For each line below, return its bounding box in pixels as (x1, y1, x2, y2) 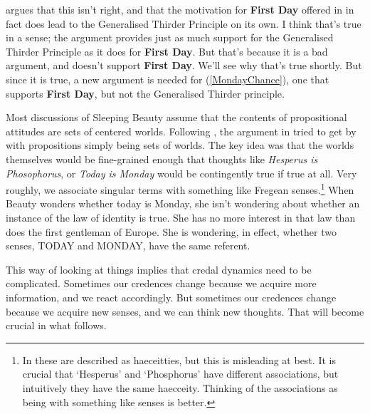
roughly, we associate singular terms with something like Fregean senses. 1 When (6, 180, 354, 197)
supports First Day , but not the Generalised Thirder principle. (6, 86, 285, 100)
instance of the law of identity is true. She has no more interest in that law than (6, 209, 356, 224)
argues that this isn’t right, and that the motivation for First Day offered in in (6, 2, 354, 16)
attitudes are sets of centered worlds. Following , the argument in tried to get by (6, 123, 356, 138)
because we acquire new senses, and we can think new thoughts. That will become (6, 304, 364, 319)
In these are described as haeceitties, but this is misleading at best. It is (22, 352, 336, 367)
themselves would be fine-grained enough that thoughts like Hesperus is (6, 151, 318, 166)
